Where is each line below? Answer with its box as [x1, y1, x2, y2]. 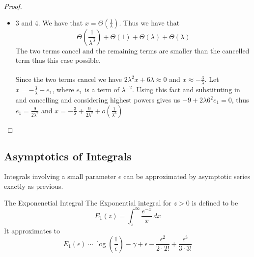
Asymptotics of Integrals [4, 148, 132, 163]
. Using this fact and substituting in [132, 84, 240, 95]
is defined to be [192, 197, 238, 207]
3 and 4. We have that [15, 17, 83, 27]
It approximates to [4, 225, 60, 235]
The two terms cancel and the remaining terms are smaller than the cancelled [15, 45, 250, 55]
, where [52, 84, 74, 95]
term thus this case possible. [15, 55, 101, 65]
